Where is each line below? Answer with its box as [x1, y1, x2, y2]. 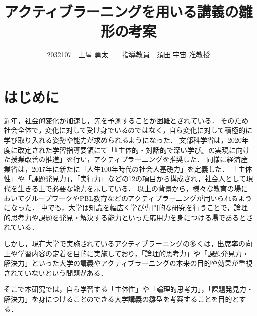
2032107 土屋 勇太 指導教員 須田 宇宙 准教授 [47, 49, 210, 60]
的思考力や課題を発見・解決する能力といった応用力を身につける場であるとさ [4, 212, 253, 222]
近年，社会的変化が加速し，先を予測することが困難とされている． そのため [4, 115, 249, 125]
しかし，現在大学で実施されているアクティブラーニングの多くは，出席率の [4, 238, 246, 248]
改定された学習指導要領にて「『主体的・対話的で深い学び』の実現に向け [17, 144, 250, 155]
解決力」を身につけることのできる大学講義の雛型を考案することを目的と [4, 293, 239, 304]
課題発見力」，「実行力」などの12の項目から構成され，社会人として [31, 173, 246, 184]
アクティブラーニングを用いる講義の [4, 1, 239, 22]
